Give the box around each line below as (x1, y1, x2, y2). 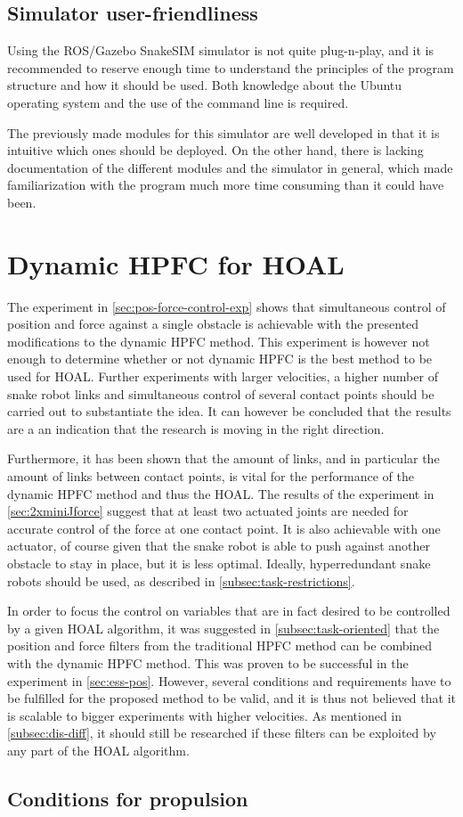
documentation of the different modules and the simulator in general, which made (7, 158, 453, 176)
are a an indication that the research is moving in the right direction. (7, 419, 385, 437)
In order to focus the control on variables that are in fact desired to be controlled (7, 601, 451, 620)
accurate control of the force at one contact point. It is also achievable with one (7, 519, 441, 537)
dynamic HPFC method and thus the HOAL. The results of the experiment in (7, 484, 435, 502)
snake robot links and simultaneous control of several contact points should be (7, 384, 435, 403)
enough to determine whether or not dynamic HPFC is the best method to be (7, 349, 433, 368)
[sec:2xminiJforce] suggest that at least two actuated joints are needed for (7, 502, 409, 520)
